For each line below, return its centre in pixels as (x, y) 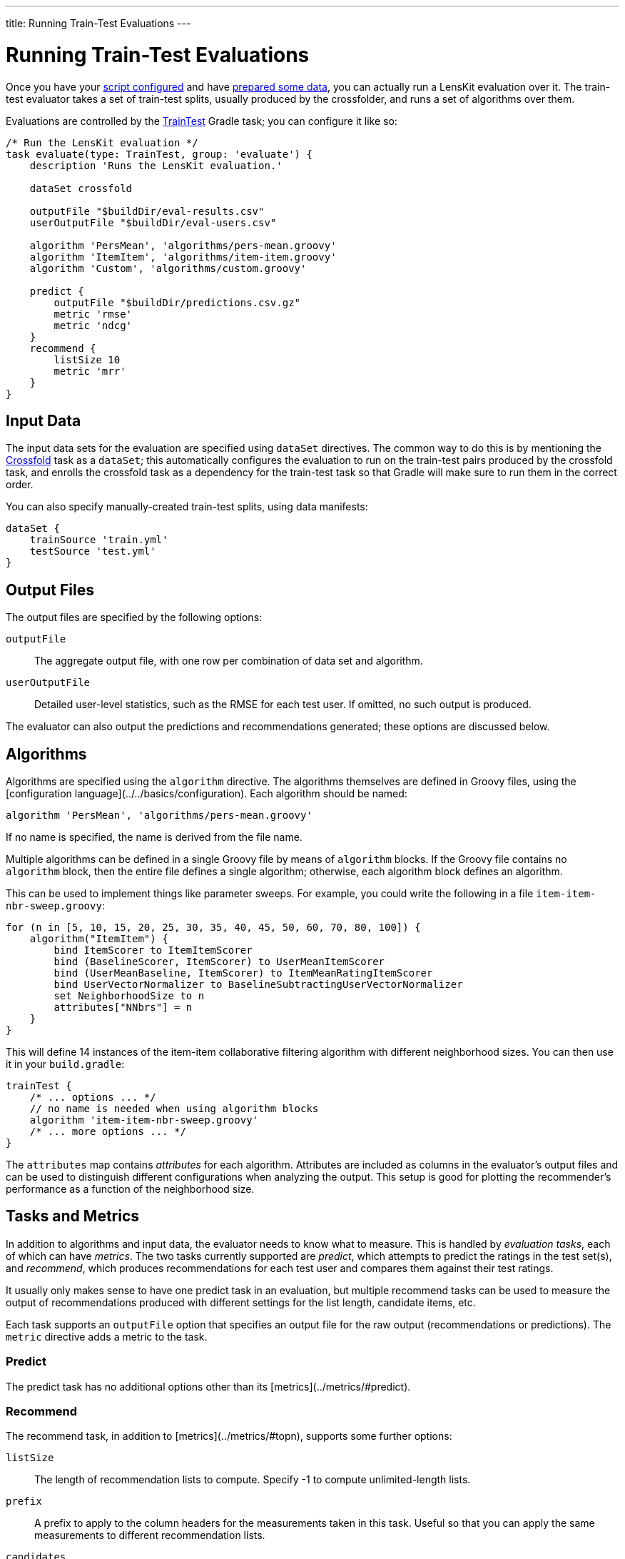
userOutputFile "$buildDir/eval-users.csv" (153, 222)
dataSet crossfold (81, 188)
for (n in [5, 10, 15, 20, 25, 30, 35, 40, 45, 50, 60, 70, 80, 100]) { (213, 928)
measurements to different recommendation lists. (150, 1535)
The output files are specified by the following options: (134, 617)
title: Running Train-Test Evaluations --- (98, 23)
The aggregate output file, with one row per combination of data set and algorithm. (229, 661)
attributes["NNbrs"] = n (123, 1008)
